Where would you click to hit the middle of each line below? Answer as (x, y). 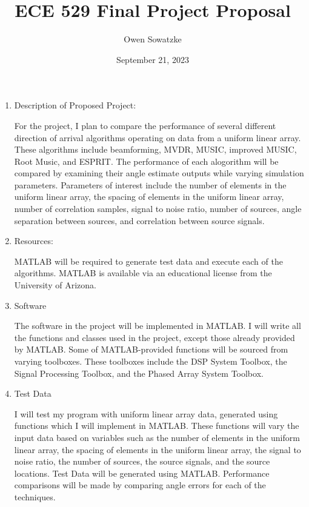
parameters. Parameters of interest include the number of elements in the (150, 184)
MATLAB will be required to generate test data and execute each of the (148, 261)
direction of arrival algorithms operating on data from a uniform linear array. (158, 137)
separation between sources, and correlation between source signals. (139, 220)
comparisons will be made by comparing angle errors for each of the (140, 485)
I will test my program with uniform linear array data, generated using (146, 413)
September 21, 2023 (153, 59)
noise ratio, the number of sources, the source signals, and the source (142, 461)
